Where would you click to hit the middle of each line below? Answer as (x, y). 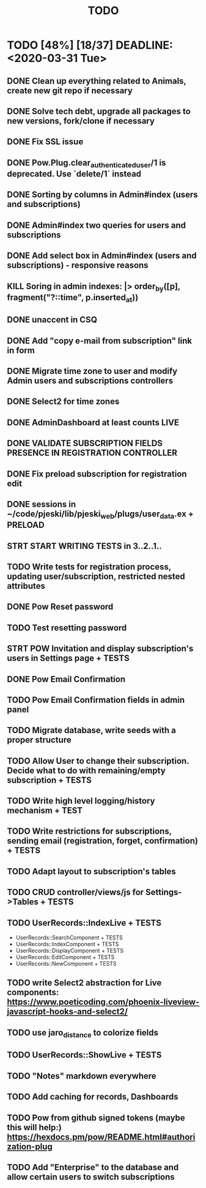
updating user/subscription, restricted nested (96, 576)
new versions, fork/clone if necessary (81, 121)
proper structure (39, 740)
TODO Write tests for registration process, (89, 566)
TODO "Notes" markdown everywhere (82, 1076)
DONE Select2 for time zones (63, 402)
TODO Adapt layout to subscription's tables (91, 872)
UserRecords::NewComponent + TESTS (66, 964)
